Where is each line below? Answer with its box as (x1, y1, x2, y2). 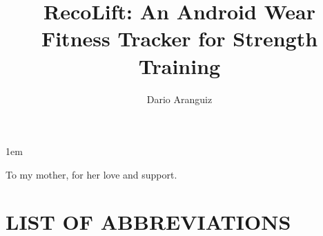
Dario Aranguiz (146, 91, 213, 106)
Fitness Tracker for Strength (41, 24, 318, 53)
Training (138, 51, 221, 80)
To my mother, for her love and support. (6, 167, 177, 181)
